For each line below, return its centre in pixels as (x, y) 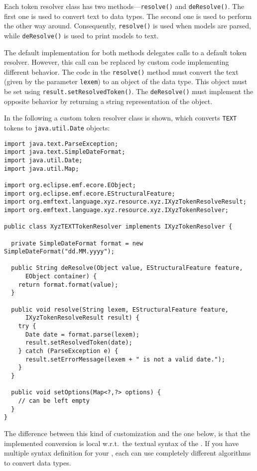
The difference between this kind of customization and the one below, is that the (127, 433)
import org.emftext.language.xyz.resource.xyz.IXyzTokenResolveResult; (125, 202)
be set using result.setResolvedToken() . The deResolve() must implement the (129, 91)
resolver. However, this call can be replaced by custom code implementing (117, 62)
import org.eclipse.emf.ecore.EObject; (70, 185)
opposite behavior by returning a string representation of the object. (108, 101)
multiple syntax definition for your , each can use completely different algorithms (128, 453)
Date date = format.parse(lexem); (82, 334)
